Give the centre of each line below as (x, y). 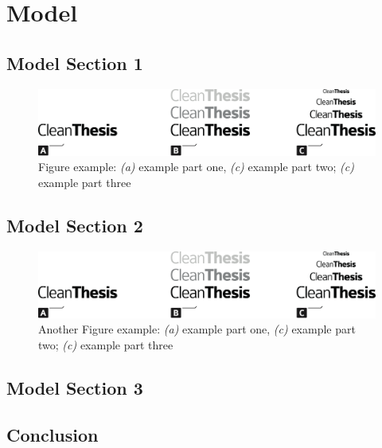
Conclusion (53, 434)
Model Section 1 (75, 62)
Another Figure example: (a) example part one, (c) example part (197, 329)
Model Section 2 (75, 225)
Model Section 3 (75, 387)
